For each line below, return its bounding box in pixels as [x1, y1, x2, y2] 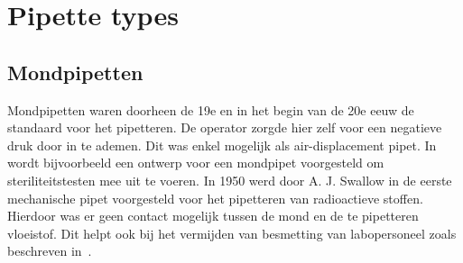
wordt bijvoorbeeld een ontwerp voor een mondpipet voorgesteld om [7, 153, 384, 172]
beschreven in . [7, 241, 92, 260]
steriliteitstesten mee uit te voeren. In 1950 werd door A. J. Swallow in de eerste [7, 170, 452, 189]
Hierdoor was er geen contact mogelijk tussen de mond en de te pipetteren [7, 206, 419, 225]
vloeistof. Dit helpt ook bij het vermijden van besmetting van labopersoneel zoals [7, 223, 457, 242]
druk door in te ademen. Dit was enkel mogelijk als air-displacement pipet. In [7, 135, 437, 154]
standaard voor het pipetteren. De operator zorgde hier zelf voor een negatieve [7, 118, 442, 137]
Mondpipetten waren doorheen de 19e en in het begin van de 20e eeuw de [7, 100, 414, 119]
